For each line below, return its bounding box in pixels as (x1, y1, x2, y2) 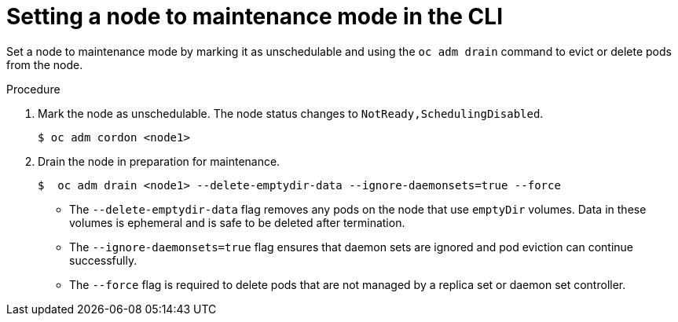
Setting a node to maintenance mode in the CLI (6, 3, 503, 30)
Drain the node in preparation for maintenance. (38, 154, 280, 168)
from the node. (6, 57, 83, 71)
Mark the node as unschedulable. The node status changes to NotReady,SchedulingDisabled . (38, 106, 544, 120)
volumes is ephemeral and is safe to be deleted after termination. (69, 215, 405, 229)
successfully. (69, 253, 137, 267)
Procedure (6, 82, 60, 96)
